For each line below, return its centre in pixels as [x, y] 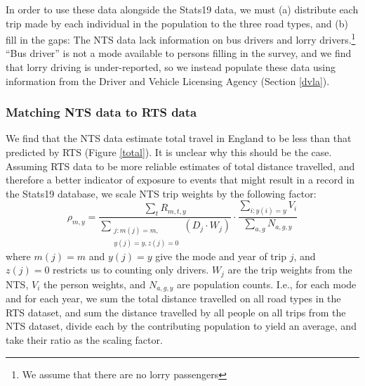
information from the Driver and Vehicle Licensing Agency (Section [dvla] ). [168, 81]
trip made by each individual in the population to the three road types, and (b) [177, 23]
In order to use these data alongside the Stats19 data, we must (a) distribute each [182, 9]
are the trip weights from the [290, 270]
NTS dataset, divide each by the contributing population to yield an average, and [181, 326]
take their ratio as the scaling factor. [84, 340]
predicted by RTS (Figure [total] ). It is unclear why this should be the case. [169, 152]
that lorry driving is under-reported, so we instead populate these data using [171, 67]
